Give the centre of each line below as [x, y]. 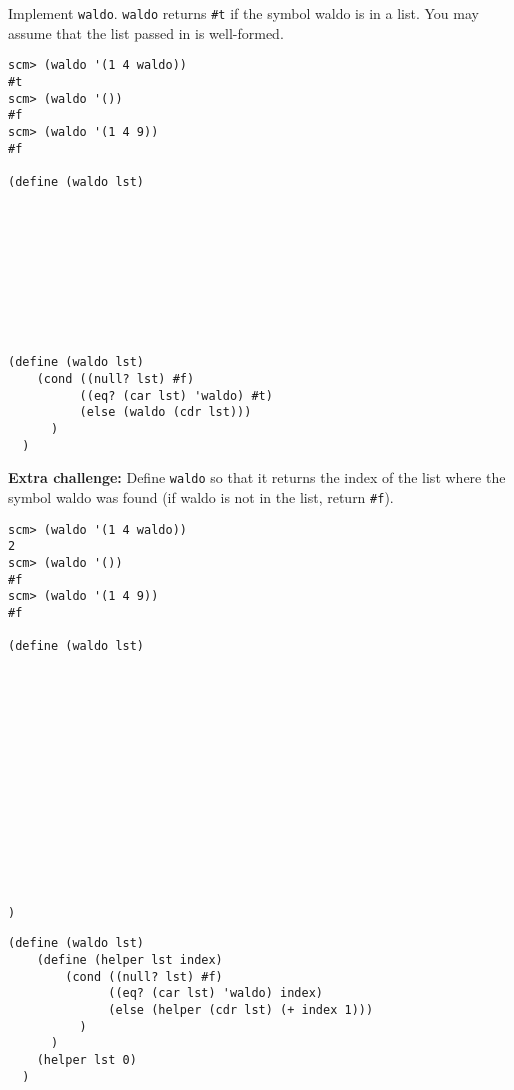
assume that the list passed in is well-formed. [146, 32]
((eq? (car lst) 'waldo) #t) [176, 395]
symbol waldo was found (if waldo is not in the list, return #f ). [201, 497]
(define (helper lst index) [129, 960]
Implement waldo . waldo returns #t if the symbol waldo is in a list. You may [243, 13]
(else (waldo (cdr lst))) [165, 412]
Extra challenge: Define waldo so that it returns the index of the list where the [257, 477]
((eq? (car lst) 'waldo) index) [215, 993]
